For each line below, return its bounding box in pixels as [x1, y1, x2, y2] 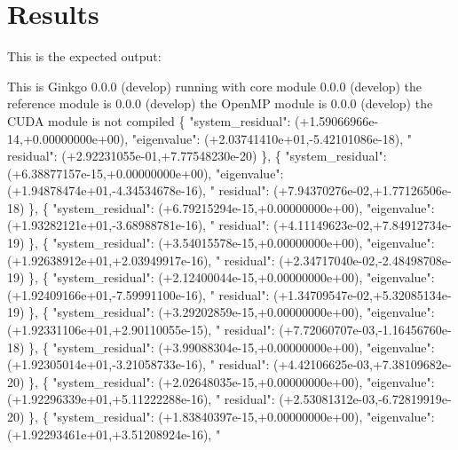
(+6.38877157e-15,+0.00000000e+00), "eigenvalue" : [7, 163, 284, 182]
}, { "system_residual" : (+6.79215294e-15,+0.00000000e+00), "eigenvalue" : [28, 198, 435, 217]
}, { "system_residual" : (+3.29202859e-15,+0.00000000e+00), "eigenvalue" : [28, 303, 435, 321]
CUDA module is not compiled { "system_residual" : [7, 111, 291, 130]
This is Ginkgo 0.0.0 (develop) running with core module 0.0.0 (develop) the [7, 76, 422, 95]
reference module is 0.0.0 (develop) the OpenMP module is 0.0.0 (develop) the [7, 94, 433, 113]
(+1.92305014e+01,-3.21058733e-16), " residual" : [7, 355, 270, 374]
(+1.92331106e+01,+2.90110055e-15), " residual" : [7, 320, 275, 339]
